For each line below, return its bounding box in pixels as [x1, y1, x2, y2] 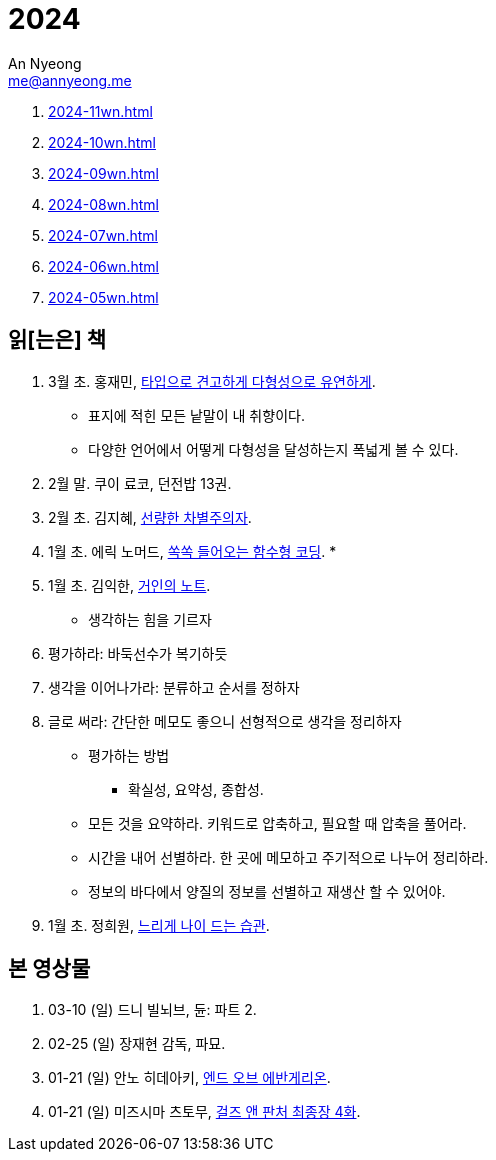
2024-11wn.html [48, 102, 153, 120]
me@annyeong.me [8, 71, 132, 89]
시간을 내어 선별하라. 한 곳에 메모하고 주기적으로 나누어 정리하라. [88, 848, 489, 866]
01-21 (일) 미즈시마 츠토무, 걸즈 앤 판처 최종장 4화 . [48, 1103, 361, 1121]
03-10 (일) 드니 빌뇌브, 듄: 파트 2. [48, 1001, 257, 1019]
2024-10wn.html [48, 133, 156, 151]
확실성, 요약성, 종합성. [128, 780, 264, 798]
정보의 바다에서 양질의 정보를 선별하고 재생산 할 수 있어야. [88, 882, 446, 900]
